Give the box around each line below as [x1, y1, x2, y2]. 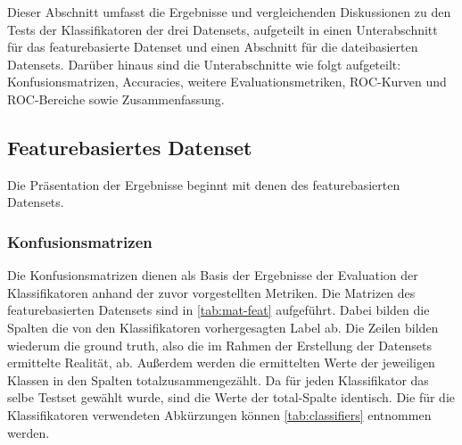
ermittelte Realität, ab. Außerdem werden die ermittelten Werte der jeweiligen [7, 353, 435, 372]
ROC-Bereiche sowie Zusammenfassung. [7, 89, 225, 108]
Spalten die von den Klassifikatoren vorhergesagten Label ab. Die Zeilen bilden [7, 317, 439, 336]
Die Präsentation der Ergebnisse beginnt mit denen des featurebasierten [7, 175, 400, 194]
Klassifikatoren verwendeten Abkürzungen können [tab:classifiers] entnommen [7, 405, 432, 424]
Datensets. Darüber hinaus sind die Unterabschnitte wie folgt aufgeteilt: [7, 54, 401, 73]
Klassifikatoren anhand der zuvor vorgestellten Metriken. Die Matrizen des [7, 283, 416, 301]
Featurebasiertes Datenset [7, 133, 252, 161]
